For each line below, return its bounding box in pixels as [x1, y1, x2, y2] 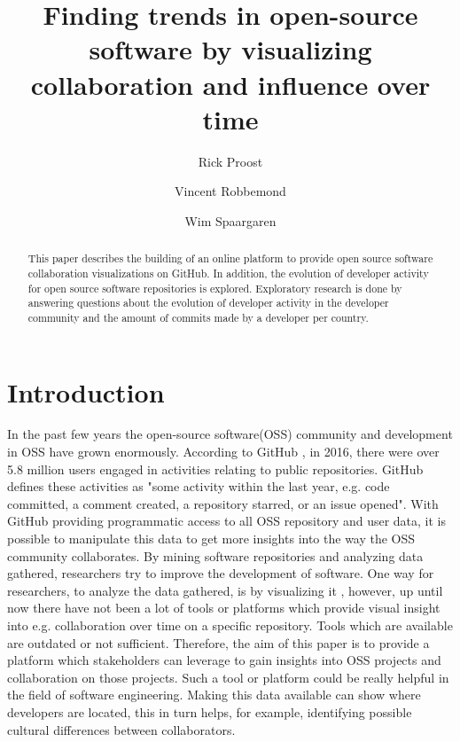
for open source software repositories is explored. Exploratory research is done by [27, 280, 402, 295]
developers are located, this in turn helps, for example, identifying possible [7, 702, 412, 721]
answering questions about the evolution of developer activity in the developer [27, 295, 389, 310]
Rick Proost [198, 152, 263, 170]
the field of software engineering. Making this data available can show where [7, 685, 421, 704]
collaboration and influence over [30, 66, 431, 102]
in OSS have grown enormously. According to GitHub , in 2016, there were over [7, 442, 440, 461]
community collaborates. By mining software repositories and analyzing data [7, 546, 424, 565]
